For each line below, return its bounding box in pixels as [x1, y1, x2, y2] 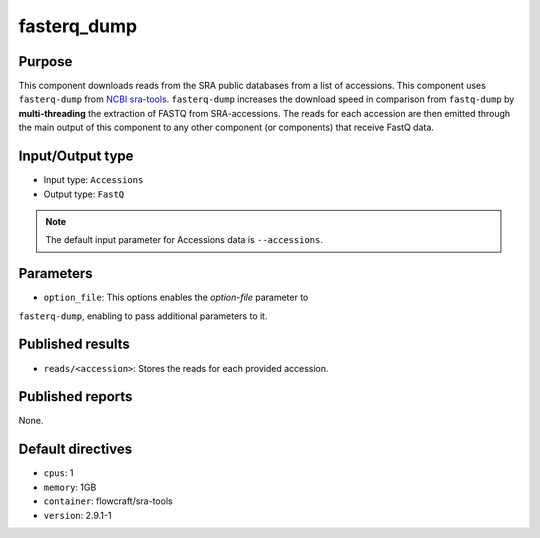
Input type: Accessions [43, 174, 144, 186]
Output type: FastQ [43, 188, 125, 200]
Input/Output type [18, 148, 134, 165]
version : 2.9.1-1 [43, 509, 112, 521]
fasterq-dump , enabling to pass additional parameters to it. [18, 310, 268, 322]
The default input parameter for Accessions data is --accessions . [45, 234, 324, 246]
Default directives [18, 441, 133, 458]
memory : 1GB [43, 481, 97, 493]
